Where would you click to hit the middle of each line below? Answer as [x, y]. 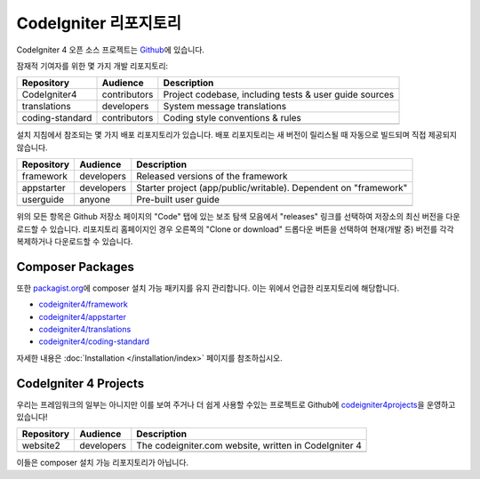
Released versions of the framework [212, 176]
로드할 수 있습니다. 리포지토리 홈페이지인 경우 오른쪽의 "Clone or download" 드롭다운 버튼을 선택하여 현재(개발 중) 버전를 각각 [235, 229]
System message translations [225, 107]
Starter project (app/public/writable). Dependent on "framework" [272, 188]
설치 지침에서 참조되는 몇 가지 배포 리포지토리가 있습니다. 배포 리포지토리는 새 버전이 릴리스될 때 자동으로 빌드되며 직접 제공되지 [237, 135]
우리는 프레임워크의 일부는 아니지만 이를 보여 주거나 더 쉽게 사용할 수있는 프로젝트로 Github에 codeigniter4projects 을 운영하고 [236, 404]
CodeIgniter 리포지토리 [99, 23]
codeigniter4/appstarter [83, 316]
